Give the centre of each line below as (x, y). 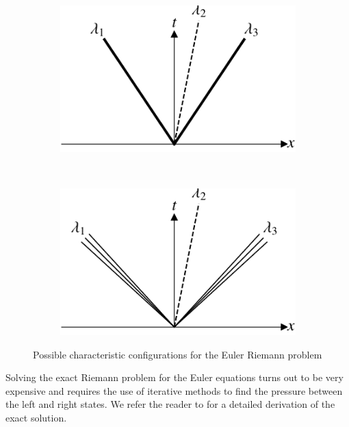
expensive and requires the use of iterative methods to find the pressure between (174, 390)
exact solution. (36, 418)
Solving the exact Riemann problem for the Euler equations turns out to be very (174, 377)
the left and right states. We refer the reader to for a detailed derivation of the (170, 404)
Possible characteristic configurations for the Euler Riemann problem (178, 354)
